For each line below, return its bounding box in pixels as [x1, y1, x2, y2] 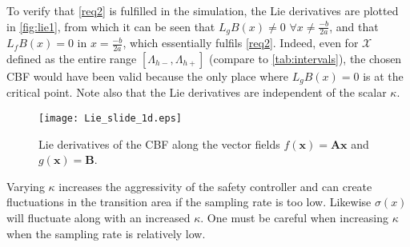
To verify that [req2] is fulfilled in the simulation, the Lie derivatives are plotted [6, 2, 399, 18]
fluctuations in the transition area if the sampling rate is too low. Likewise [6, 193, 372, 210]
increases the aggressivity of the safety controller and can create [58, 177, 372, 194]
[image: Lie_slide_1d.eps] [38, 112, 182, 124]
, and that [329, 18, 379, 34]
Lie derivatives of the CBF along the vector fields [38, 135, 280, 152]
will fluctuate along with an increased [6, 209, 191, 225]
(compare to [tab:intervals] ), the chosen [208, 50, 402, 66]
